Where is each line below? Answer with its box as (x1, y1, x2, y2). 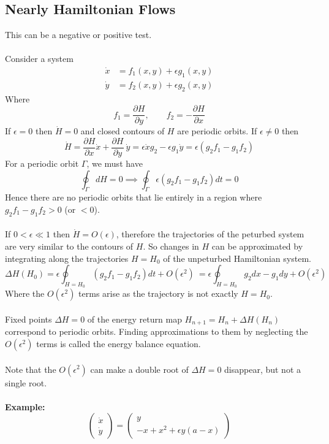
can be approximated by (211, 239, 303, 252)
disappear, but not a (224, 362, 301, 375)
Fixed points (5, 312, 52, 325)
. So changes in (143, 239, 199, 252)
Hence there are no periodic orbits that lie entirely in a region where (5, 191, 262, 204)
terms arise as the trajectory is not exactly (78, 287, 238, 300)
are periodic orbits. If (177, 124, 257, 137)
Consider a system (5, 52, 74, 65)
